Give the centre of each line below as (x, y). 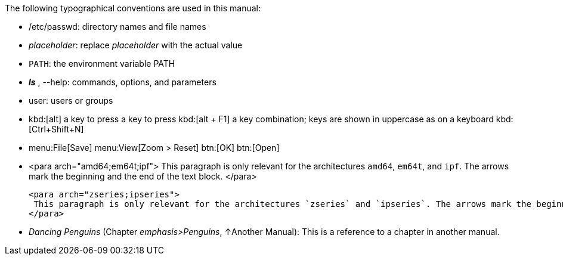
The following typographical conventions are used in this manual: (133, 8)
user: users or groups (71, 100)
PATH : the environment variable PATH (102, 64)
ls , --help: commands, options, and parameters (123, 82)
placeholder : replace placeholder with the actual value (136, 45)
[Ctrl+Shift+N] (56, 129)
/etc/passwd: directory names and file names (117, 27)
